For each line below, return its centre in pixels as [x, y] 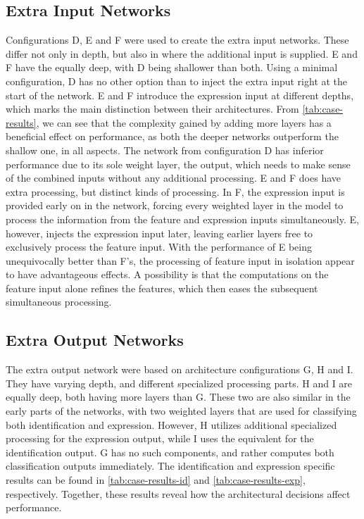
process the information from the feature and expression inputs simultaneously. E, [182, 219]
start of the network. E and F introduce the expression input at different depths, [180, 95]
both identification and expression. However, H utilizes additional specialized [171, 424]
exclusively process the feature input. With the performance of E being [159, 247]
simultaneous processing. [59, 302]
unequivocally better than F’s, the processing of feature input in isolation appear [180, 260]
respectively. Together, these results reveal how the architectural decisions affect [178, 493]
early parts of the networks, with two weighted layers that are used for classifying [181, 411]
